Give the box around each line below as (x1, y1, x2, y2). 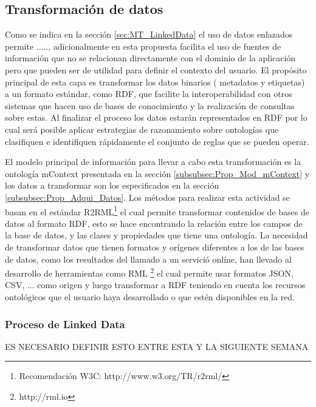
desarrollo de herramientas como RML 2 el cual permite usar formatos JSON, (5, 265, 294, 279)
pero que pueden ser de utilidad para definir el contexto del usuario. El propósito (5, 63, 307, 76)
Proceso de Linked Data (5, 316, 125, 331)
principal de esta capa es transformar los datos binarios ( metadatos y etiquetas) (5, 75, 305, 88)
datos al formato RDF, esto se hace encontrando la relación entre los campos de (5, 217, 303, 229)
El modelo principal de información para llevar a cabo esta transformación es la (5, 155, 301, 168)
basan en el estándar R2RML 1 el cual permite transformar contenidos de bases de (5, 203, 309, 218)
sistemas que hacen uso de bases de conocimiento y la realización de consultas (5, 99, 295, 112)
